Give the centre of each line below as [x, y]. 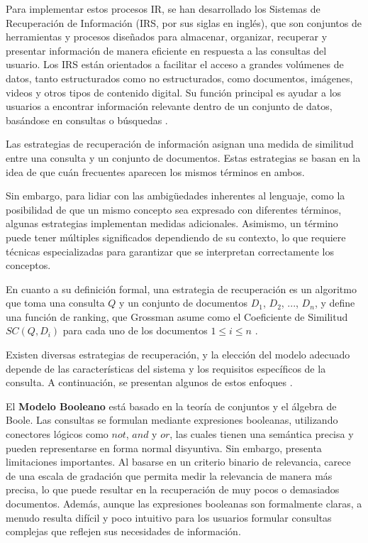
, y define [335, 303]
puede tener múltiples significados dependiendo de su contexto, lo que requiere [176, 237]
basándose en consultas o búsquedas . [87, 120]
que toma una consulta [55, 303]
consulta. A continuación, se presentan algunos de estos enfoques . [149, 382]
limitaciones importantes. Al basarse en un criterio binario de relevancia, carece [178, 462]
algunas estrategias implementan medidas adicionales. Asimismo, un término [172, 223]
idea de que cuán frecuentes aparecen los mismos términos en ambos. [155, 171]
